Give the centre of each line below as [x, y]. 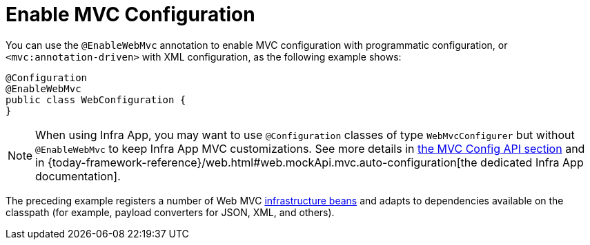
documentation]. [78, 176]
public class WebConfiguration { [96, 99]
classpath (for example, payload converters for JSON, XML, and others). [170, 212]
